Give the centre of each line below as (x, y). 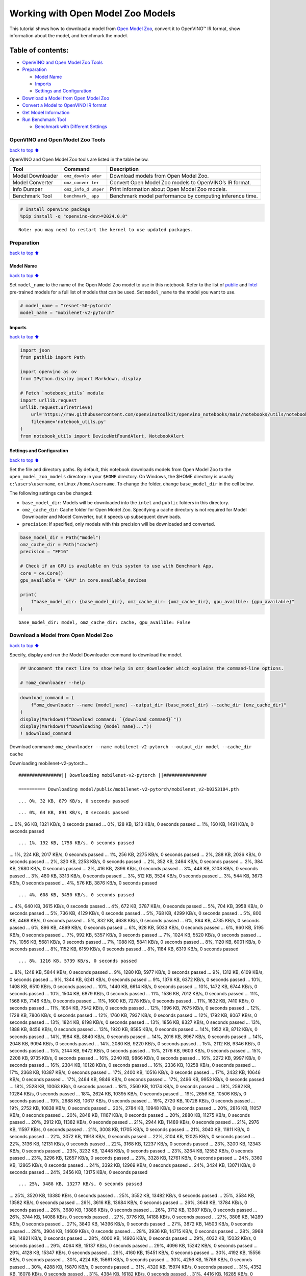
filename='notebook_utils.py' (69, 422)
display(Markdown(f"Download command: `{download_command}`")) (101, 719)
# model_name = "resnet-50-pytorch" (66, 305)
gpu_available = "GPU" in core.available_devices (83, 580)
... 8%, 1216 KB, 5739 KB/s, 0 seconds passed (78, 961)
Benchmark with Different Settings (71, 127)
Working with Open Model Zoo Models (93, 13)
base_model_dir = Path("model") (61, 537)
